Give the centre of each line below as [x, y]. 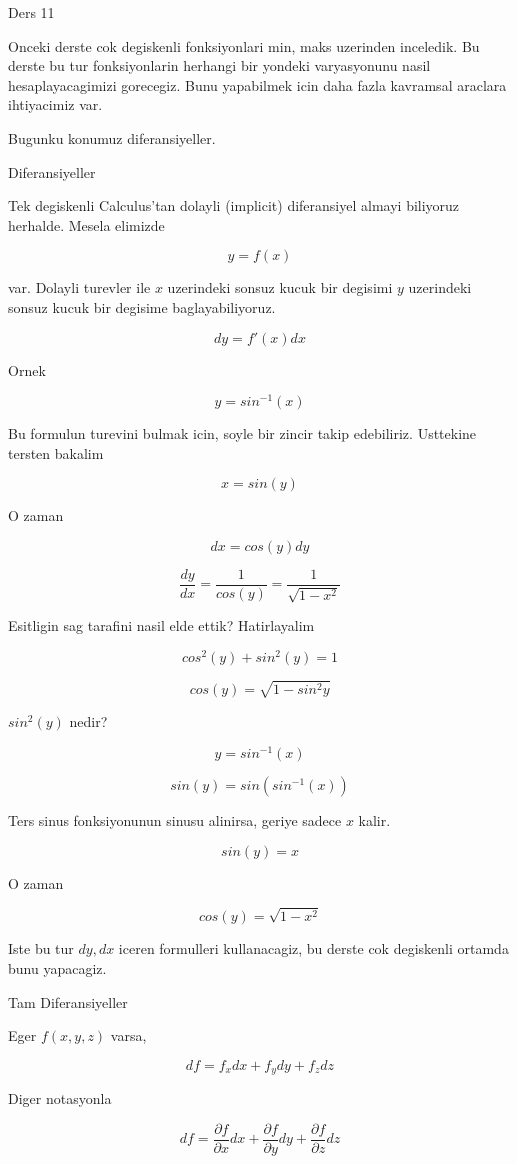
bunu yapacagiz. [57, 967]
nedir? [88, 721]
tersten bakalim [56, 452]
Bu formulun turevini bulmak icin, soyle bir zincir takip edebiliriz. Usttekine [242, 433]
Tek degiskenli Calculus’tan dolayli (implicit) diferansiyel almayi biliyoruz [234, 205]
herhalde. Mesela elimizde [86, 224]
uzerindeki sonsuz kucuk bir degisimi [280, 287]
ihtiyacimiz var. [55, 104]
